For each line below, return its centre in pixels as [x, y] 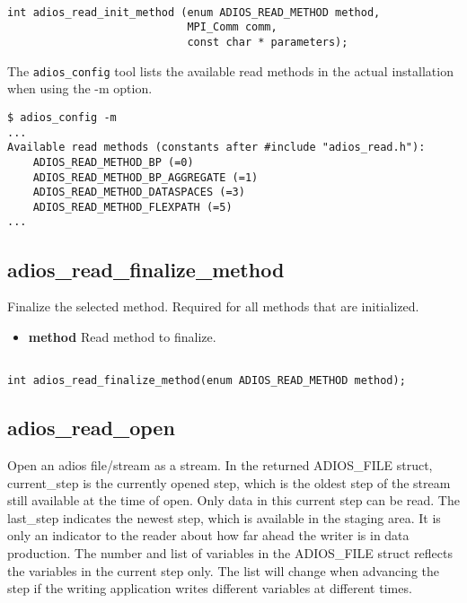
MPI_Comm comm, [232, 27]
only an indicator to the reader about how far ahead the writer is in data [208, 535]
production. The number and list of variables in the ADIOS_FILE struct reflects [230, 553]
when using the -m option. [80, 88]
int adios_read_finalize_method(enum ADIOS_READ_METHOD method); [207, 381]
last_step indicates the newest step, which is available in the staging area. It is [224, 517]
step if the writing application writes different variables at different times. [210, 588]
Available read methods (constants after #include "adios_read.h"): [216, 148]
